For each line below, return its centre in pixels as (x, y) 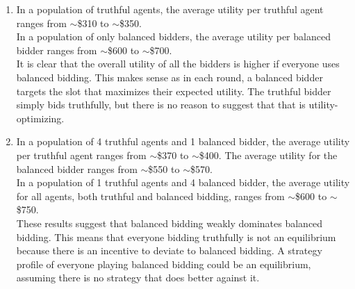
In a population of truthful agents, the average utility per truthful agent (170, 9)
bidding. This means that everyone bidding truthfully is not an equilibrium (176, 237)
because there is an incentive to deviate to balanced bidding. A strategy (169, 250)
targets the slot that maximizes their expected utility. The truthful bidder (174, 91)
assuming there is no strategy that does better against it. (138, 278)
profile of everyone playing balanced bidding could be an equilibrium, (164, 264)
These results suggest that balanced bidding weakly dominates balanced (170, 223)
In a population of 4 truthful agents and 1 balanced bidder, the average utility (183, 141)
